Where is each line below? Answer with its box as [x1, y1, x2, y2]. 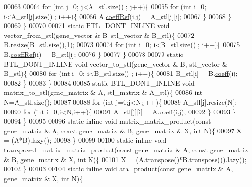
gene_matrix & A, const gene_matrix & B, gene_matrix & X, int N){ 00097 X [4, 125, 242, 135]
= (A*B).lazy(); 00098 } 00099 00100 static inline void [4, 135, 167, 145]
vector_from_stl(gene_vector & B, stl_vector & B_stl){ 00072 [4, 30, 195, 40]
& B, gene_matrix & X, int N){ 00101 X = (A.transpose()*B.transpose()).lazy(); [4, 154, 247, 164]
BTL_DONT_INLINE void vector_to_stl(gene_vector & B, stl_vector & [4, 58, 228, 69]
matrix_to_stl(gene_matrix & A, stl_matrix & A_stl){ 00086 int [4, 87, 203, 97]
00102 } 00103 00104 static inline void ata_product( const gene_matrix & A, [4, 164, 233, 174]
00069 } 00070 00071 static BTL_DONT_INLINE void [4, 20, 170, 31]
